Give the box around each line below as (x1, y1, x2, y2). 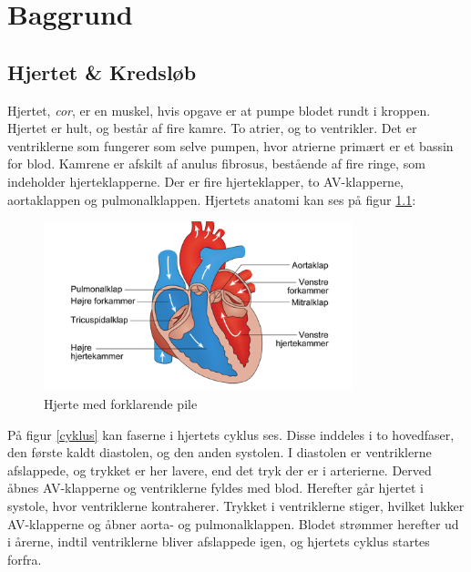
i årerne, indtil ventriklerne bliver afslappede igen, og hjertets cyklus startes (7, 532, 430, 551)
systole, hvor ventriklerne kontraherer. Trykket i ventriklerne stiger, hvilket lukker (7, 496, 465, 516)
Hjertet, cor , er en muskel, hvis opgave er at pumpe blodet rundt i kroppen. (7, 100, 431, 119)
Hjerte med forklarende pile (44, 394, 198, 414)
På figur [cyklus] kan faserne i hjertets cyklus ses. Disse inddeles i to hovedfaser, (7, 424, 455, 444)
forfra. (7, 549, 42, 568)
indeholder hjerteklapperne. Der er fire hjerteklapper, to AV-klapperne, (7, 171, 404, 190)
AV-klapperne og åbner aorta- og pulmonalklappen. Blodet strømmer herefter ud (7, 514, 459, 533)
